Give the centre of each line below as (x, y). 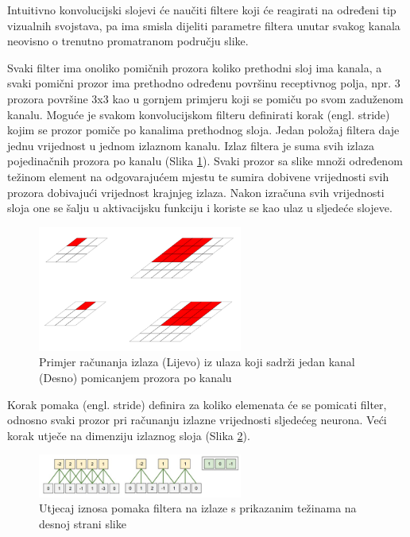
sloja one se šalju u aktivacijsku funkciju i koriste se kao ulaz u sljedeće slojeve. (200, 208)
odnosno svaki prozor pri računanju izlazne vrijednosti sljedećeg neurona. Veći (197, 420)
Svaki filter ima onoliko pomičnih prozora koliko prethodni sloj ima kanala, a (195, 67)
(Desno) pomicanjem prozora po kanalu (135, 377)
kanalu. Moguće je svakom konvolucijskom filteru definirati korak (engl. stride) (199, 114)
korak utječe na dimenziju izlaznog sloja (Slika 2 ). (129, 435)
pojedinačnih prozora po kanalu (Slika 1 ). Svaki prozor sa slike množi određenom (205, 161)
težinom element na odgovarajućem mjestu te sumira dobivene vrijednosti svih (198, 176)
